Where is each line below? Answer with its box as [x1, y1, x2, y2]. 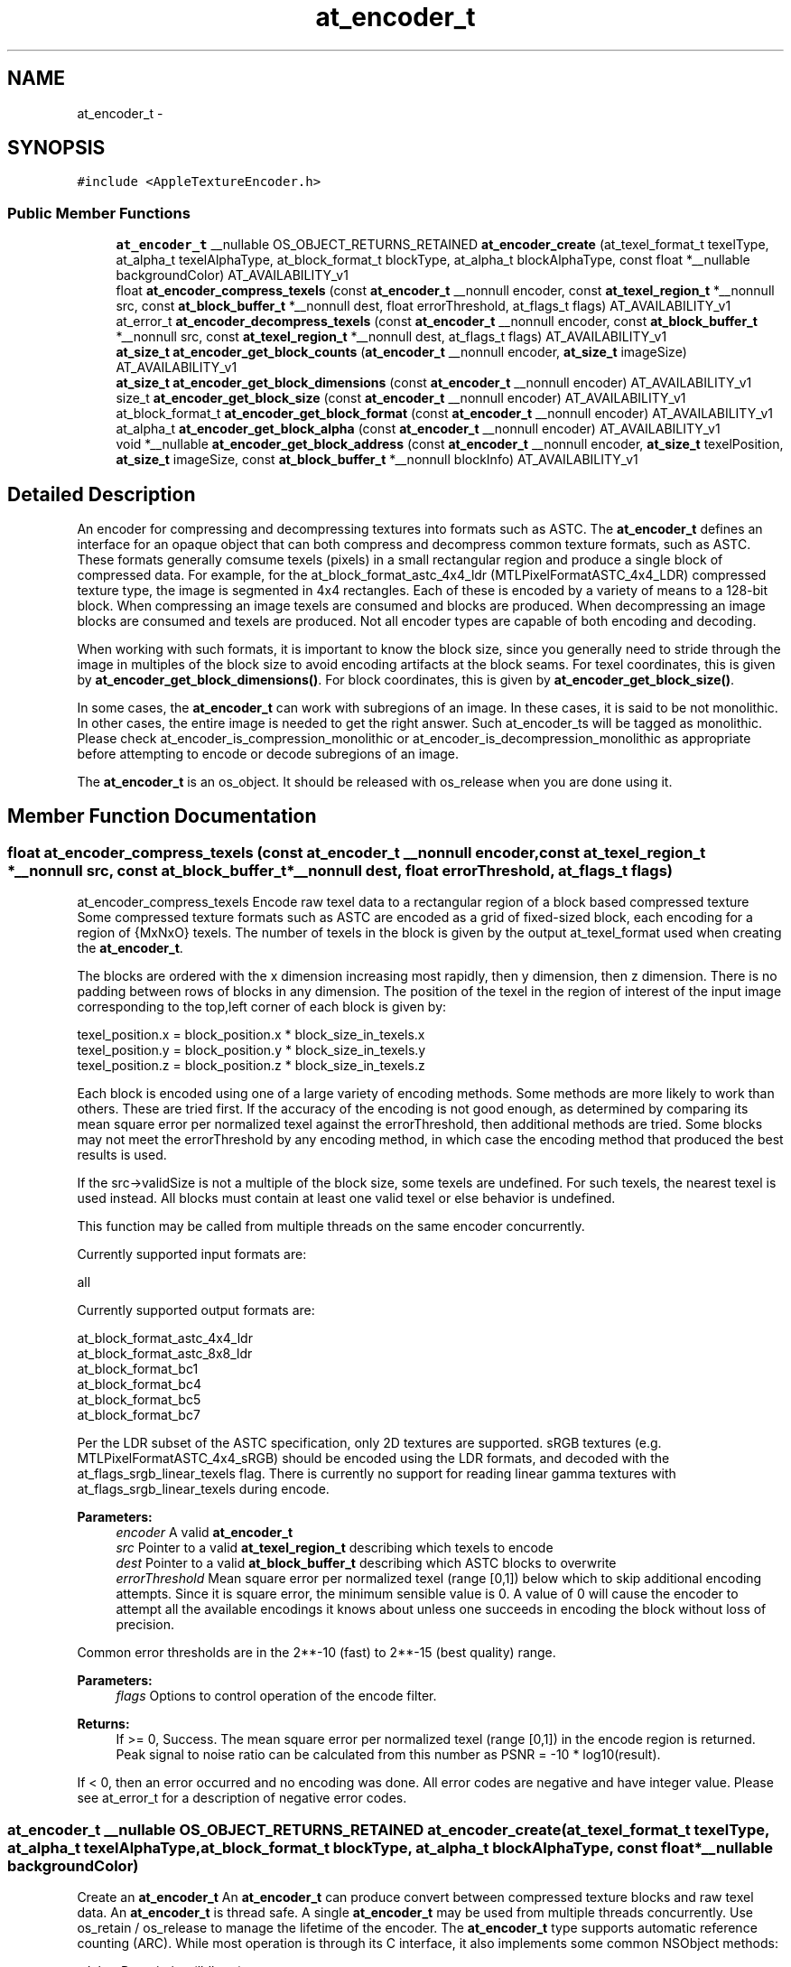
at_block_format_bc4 [77, 1376, 201, 1393]
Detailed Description [7, 482, 196, 506]
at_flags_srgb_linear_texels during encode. [77, 1481, 330, 1497]
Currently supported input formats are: [77, 1246, 307, 1263]
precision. [116, 1617, 175, 1633]
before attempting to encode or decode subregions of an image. [77, 746, 460, 762]
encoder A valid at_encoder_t [116, 1524, 293, 1541]
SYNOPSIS [7, 136, 106, 160]
